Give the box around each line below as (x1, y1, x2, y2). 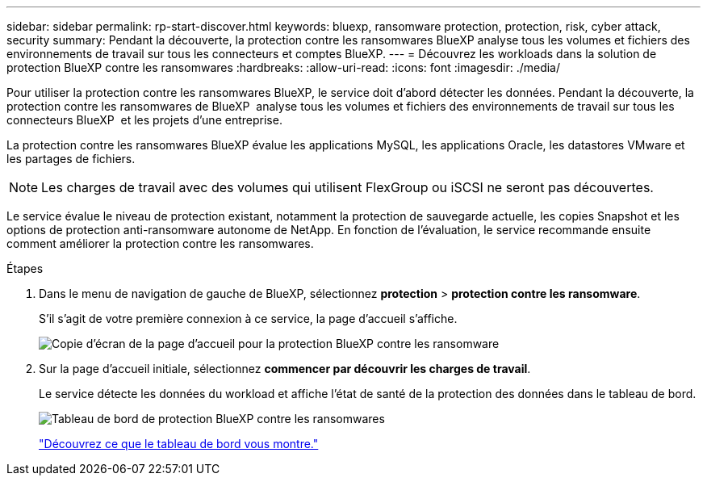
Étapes (6, 262, 44, 275)
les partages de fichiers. (6, 152, 136, 166)
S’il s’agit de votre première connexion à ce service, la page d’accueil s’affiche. (39, 312, 458, 325)
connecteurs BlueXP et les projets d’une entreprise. (6, 113, 282, 127)
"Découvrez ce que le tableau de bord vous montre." (39, 437, 319, 451)
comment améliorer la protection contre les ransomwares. (6, 237, 314, 250)
